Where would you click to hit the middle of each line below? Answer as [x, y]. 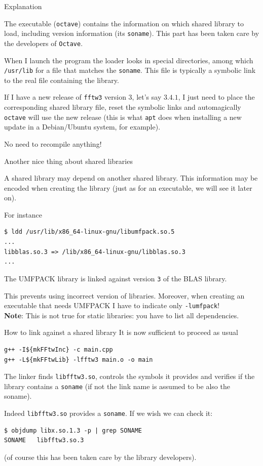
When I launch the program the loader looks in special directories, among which [129, 60]
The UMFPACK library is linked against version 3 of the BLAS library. [116, 278]
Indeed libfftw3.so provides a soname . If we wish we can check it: [108, 413]
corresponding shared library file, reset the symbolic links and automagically [123, 107]
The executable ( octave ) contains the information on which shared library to [124, 23]
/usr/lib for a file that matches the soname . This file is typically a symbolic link [130, 70]
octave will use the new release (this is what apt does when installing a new [123, 117]
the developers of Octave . [44, 43]
